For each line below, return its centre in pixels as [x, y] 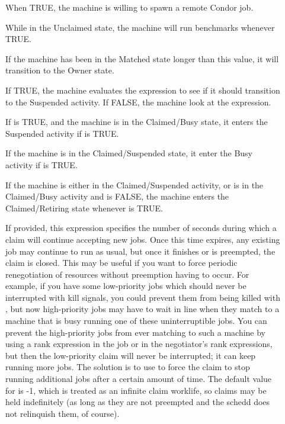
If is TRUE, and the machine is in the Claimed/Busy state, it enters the [137, 122]
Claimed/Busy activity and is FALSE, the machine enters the [117, 196]
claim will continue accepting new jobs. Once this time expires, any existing [143, 239]
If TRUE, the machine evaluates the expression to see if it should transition [143, 90]
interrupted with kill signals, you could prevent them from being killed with [143, 297]
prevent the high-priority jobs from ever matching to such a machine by [136, 332]
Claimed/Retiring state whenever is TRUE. [84, 208]
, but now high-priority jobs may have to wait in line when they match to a [142, 309]
